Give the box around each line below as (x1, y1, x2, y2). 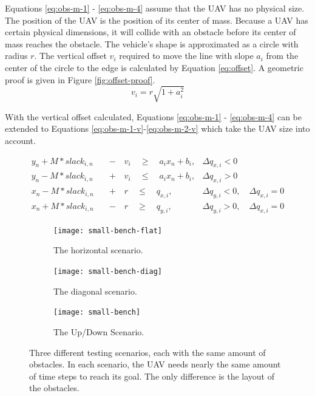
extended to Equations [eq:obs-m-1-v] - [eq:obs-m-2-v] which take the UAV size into (5, 122, 310, 135)
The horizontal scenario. (53, 244, 143, 256)
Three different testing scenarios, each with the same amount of (29, 346, 266, 358)
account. (5, 134, 36, 146)
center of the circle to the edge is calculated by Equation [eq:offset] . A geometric (5, 61, 303, 73)
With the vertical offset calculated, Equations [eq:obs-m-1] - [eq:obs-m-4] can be (5, 110, 302, 123)
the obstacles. (29, 381, 80, 394)
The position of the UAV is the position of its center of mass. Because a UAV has (5, 13, 308, 26)
